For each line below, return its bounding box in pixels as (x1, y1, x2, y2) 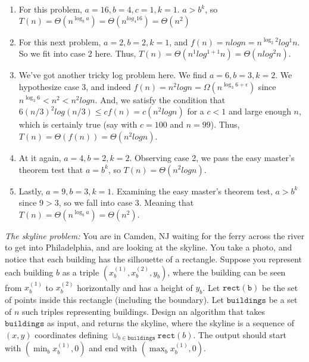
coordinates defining (35, 328, 108, 341)
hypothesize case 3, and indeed (18, 80, 131, 92)
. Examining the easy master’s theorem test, (111, 184, 273, 197)
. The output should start (193, 328, 287, 341)
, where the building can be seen (167, 265, 286, 278)
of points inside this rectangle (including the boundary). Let (5, 293, 224, 306)
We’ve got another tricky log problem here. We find (18, 69, 207, 81)
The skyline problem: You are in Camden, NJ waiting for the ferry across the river (5, 229, 305, 242)
